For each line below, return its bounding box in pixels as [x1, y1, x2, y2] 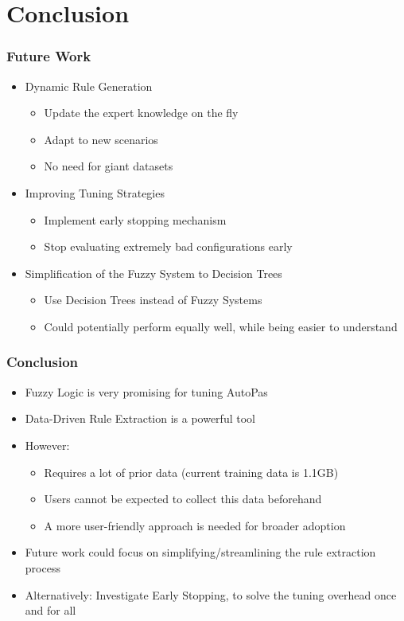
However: [25, 436, 70, 453]
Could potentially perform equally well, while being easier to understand [44, 318, 398, 334]
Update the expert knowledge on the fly [44, 104, 239, 121]
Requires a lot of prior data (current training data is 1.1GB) [44, 463, 339, 480]
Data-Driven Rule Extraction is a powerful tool [25, 410, 255, 427]
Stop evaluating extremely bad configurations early [44, 238, 293, 255]
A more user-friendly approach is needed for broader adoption [44, 517, 346, 533]
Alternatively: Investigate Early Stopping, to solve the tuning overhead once [25, 586, 397, 603]
